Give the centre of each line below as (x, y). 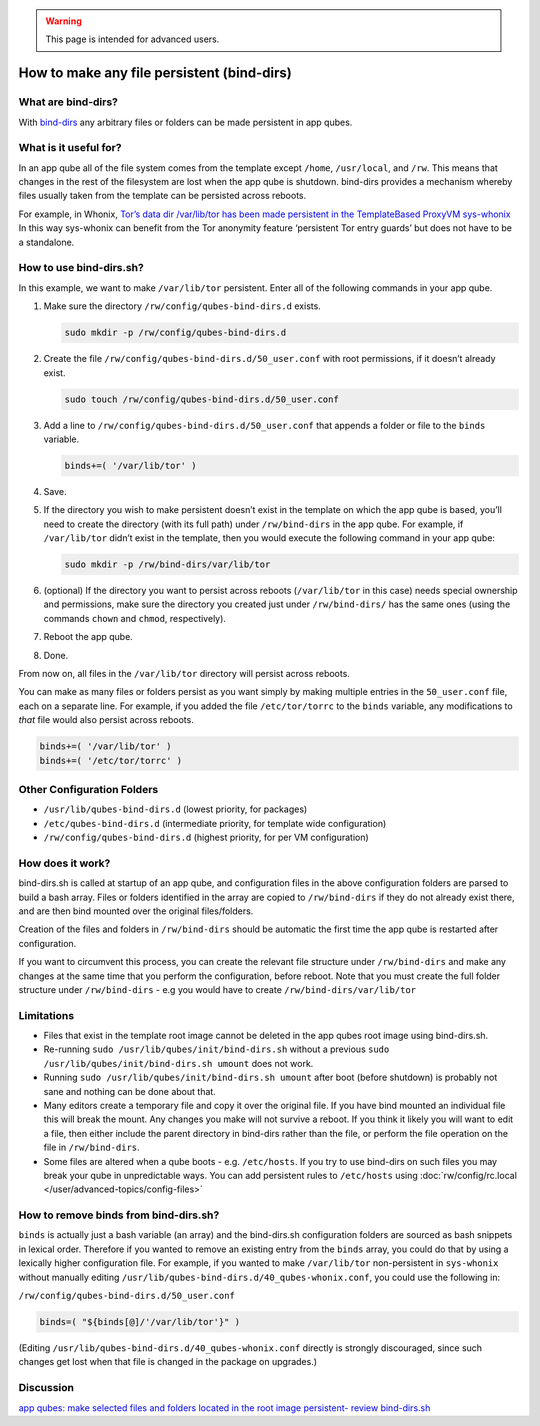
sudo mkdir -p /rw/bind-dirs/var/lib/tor (167, 564)
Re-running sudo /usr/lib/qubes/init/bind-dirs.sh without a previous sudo (216, 1049)
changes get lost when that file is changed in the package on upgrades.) (168, 1362)
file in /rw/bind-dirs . (91, 1147)
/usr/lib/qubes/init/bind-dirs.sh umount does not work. (178, 1063)
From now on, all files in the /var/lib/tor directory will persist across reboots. (184, 673)
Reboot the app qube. (88, 637)
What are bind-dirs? (68, 102)
